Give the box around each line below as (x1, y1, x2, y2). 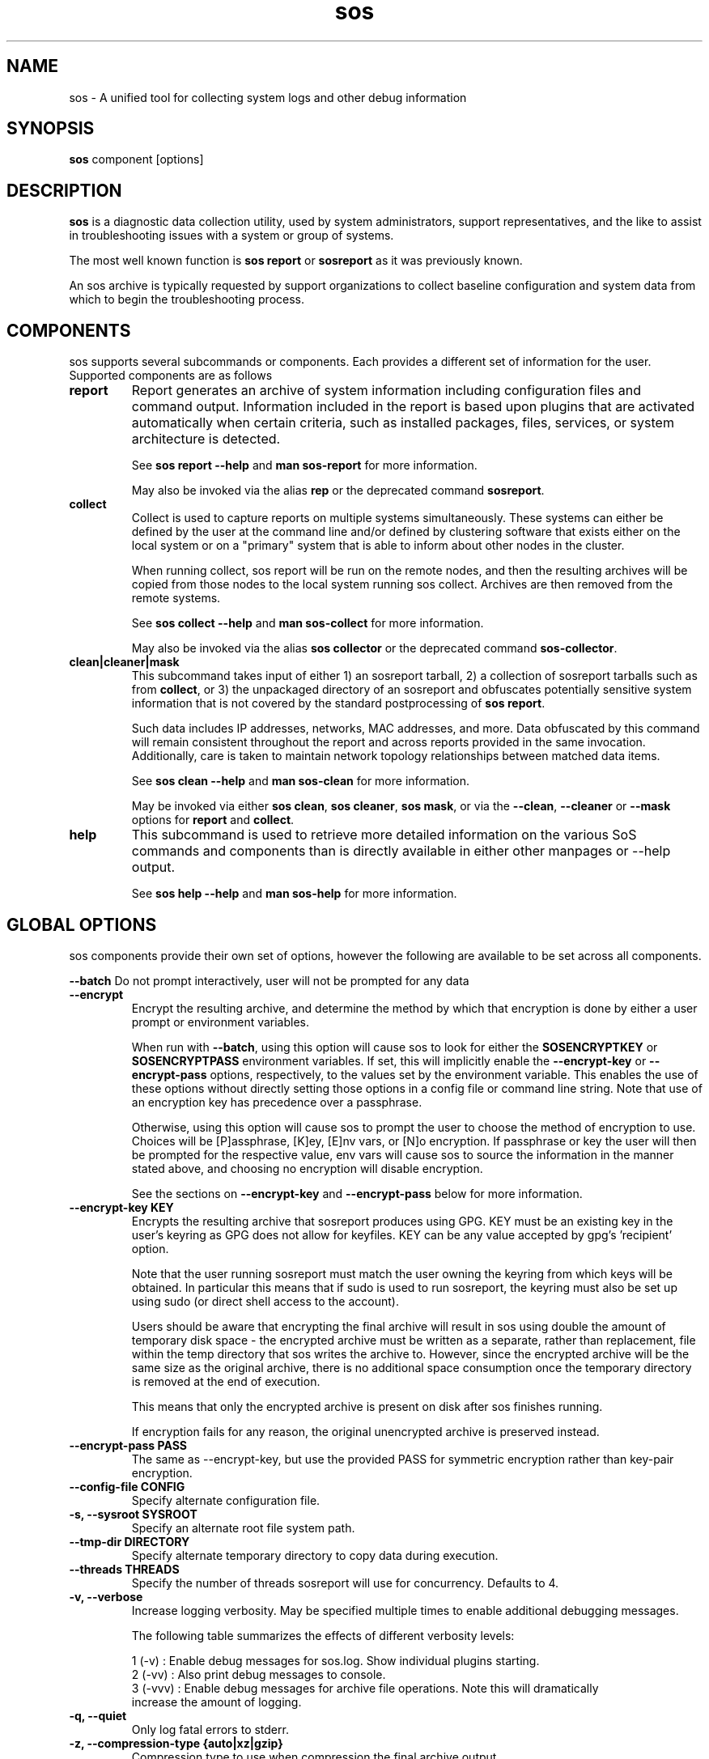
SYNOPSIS (6, 118, 95, 139)
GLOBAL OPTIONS (6, 914, 157, 935)
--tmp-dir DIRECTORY (69, 1534, 190, 1549)
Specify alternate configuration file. (131, 1493, 321, 1507)
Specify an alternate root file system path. (131, 1520, 355, 1535)
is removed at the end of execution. (131, 1374, 321, 1388)
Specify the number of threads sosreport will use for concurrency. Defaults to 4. (131, 1575, 559, 1590)
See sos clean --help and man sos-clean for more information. (131, 774, 470, 788)
